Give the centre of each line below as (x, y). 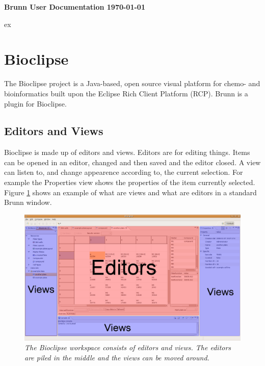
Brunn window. (28, 202)
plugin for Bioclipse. (35, 103)
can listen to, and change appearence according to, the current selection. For (124, 172)
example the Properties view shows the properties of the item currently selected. (130, 182)
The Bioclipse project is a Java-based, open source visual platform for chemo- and (132, 83)
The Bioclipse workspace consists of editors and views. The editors (128, 347)
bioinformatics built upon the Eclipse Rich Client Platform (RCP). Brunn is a (126, 93)
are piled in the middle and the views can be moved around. (117, 357)
